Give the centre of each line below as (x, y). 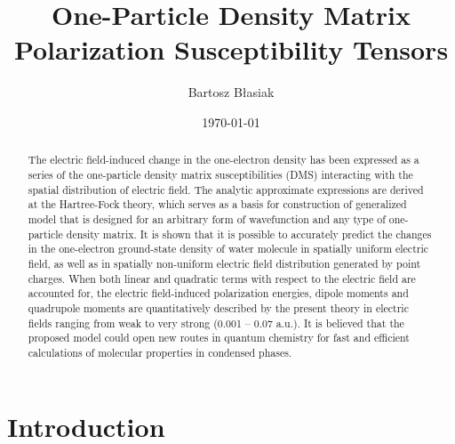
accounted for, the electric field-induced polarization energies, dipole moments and (218, 293)
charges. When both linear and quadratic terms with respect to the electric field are (222, 278)
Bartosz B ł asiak (231, 92)
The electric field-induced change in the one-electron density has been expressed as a (224, 160)
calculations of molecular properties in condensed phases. (160, 352)
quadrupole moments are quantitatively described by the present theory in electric (218, 307)
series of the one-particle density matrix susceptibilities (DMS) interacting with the (220, 174)
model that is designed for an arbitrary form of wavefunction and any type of (207, 218)
